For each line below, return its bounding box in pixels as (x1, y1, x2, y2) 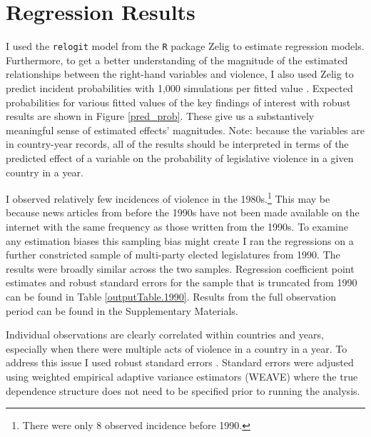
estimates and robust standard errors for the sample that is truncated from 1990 (6, 275, 357, 290)
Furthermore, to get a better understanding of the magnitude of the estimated (6, 52, 348, 67)
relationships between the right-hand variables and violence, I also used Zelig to (6, 66, 354, 81)
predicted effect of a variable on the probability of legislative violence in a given (6, 150, 354, 165)
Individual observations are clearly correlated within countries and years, (6, 327, 324, 342)
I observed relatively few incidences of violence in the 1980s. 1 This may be (6, 189, 330, 206)
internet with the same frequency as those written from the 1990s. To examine (6, 218, 348, 233)
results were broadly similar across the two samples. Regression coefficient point (6, 261, 355, 276)
